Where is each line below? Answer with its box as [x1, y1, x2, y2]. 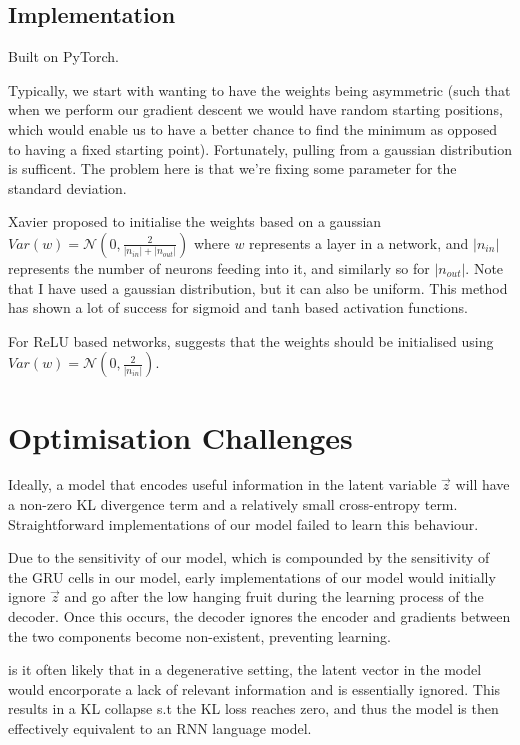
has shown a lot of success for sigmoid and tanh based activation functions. [8, 297, 468, 318]
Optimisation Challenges [8, 416, 353, 457]
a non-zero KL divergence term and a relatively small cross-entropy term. [8, 494, 458, 515]
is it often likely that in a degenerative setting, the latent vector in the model [8, 659, 482, 680]
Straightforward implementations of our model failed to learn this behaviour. [8, 513, 479, 534]
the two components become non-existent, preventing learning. [8, 625, 391, 646]
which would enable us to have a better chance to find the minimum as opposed [8, 118, 498, 139]
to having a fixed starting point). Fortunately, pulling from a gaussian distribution [8, 138, 512, 159]
